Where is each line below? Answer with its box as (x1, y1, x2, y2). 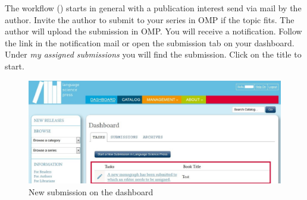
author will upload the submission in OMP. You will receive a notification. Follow (5, 25, 302, 37)
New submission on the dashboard (29, 186, 153, 198)
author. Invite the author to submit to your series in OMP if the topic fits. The (5, 13, 295, 26)
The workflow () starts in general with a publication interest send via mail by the (5, 2, 302, 14)
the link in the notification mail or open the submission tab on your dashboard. (5, 36, 295, 49)
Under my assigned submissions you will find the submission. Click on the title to (5, 48, 302, 61)
